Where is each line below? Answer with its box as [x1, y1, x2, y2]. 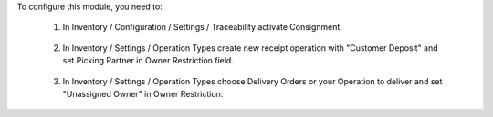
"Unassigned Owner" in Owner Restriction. [62, 88, 224, 99]
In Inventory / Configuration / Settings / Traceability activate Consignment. [62, 22, 342, 33]
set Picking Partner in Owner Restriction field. [62, 55, 235, 66]
